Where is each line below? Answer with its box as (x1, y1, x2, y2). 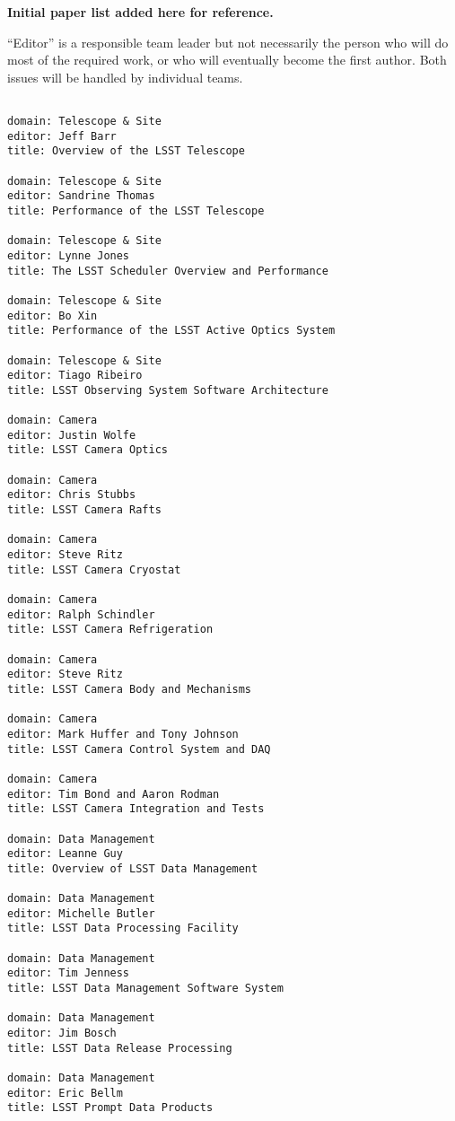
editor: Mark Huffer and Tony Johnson (7, 727, 239, 740)
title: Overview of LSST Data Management (7, 862, 258, 875)
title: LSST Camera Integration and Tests (7, 802, 265, 816)
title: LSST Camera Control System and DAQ (7, 742, 271, 756)
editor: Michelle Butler (7, 906, 155, 920)
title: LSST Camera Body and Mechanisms (7, 682, 252, 696)
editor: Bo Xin (7, 309, 98, 322)
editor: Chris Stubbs (7, 488, 136, 502)
